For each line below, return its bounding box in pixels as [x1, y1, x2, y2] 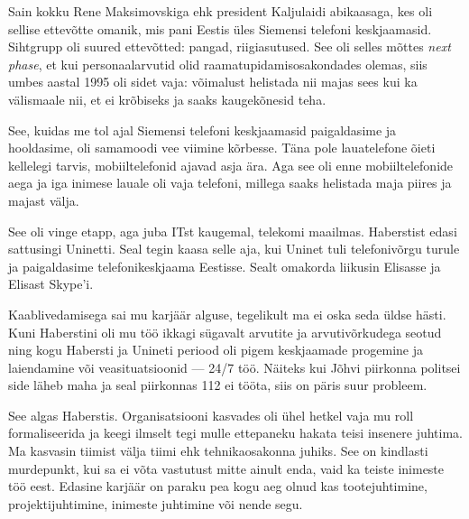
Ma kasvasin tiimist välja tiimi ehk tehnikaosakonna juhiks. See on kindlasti [8, 441, 428, 460]
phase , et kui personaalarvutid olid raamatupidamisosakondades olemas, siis [8, 54, 428, 73]
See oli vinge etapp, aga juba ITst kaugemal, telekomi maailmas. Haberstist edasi [8, 221, 457, 240]
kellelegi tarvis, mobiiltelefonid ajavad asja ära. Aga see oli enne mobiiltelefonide [8, 155, 454, 174]
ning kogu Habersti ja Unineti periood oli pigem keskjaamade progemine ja [8, 340, 423, 359]
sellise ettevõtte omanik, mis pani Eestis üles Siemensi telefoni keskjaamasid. [8, 19, 432, 38]
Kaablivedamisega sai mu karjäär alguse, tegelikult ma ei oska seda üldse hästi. [8, 304, 446, 323]
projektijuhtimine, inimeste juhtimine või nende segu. [8, 494, 303, 513]
